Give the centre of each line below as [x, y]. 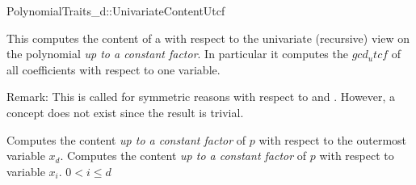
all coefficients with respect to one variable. [113, 69]
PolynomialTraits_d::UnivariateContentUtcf [116, 11]
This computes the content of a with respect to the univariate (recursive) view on [208, 38]
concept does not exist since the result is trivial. [125, 112]
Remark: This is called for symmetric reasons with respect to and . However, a [201, 97]
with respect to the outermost [333, 139]
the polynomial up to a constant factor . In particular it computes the [177, 54]
